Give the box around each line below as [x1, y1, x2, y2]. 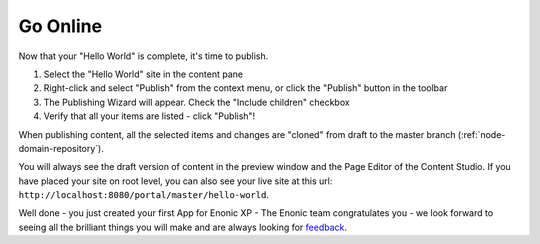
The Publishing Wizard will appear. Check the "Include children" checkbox [43, 96, 350, 108]
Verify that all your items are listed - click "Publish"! [43, 110, 256, 122]
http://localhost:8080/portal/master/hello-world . [18, 189, 270, 201]
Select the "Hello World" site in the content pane [43, 68, 244, 80]
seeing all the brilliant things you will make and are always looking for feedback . [18, 221, 348, 233]
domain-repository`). [18, 142, 104, 154]
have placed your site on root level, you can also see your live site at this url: [18, 175, 333, 187]
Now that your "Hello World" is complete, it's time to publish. [18, 50, 269, 62]
